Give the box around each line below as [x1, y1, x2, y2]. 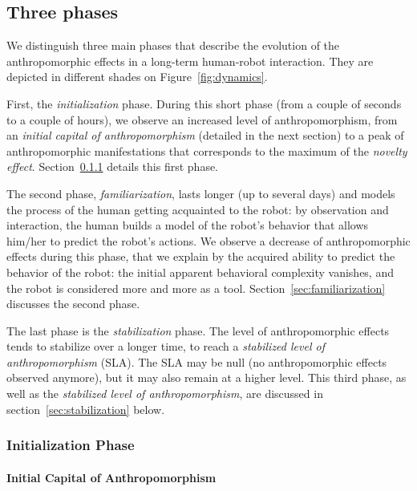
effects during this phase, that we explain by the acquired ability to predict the [6, 248, 395, 265]
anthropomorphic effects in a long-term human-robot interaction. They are [6, 52, 374, 69]
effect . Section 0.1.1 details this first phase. [6, 158, 219, 175]
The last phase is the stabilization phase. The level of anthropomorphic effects [6, 322, 390, 339]
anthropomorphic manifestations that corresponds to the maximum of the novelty [6, 142, 407, 159]
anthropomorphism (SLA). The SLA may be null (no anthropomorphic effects [6, 353, 387, 370]
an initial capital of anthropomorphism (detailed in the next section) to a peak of [6, 127, 404, 144]
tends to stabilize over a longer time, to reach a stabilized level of [6, 338, 325, 355]
